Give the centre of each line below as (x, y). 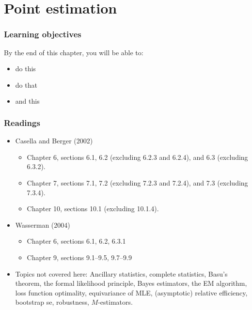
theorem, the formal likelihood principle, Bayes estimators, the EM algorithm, (131, 283)
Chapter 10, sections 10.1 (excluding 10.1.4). (93, 209)
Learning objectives (43, 34)
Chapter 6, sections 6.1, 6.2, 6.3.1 (76, 241)
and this (27, 101)
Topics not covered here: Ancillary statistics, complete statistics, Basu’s (121, 273)
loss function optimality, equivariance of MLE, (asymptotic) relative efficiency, (131, 292)
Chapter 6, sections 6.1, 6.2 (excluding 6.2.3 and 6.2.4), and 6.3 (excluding (137, 157)
